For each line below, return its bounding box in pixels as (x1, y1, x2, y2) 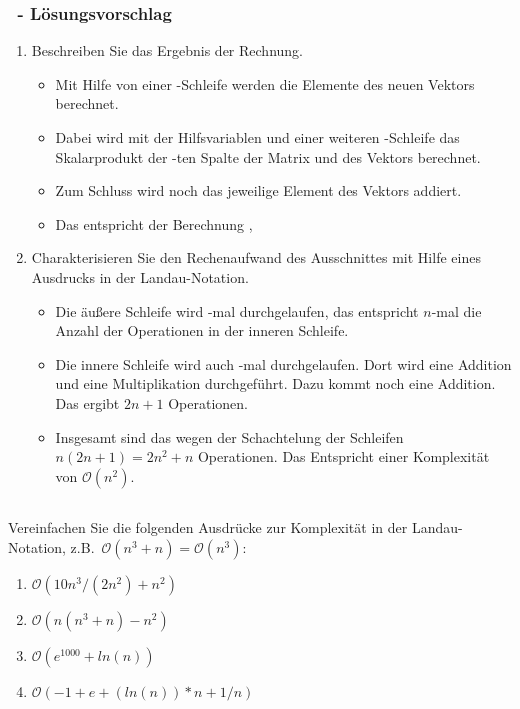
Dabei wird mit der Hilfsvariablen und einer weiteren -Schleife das (55, 127, 460, 147)
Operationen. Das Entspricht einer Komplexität (197, 446, 490, 467)
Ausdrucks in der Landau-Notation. (31, 266, 249, 287)
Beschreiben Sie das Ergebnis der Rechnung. (31, 40, 304, 61)
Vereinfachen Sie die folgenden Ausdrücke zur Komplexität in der (8, 517, 408, 538)
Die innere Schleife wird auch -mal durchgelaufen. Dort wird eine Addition (55, 353, 512, 374)
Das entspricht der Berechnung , (55, 213, 253, 234)
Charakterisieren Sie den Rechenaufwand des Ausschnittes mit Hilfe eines (31, 247, 481, 268)
